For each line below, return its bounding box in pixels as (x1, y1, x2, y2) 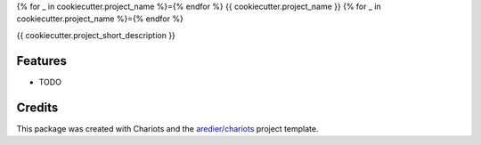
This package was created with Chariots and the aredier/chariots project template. (16, 123, 319, 133)
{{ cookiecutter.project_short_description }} (16, 29, 175, 40)
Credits (16, 100, 59, 115)
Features (16, 53, 67, 68)
